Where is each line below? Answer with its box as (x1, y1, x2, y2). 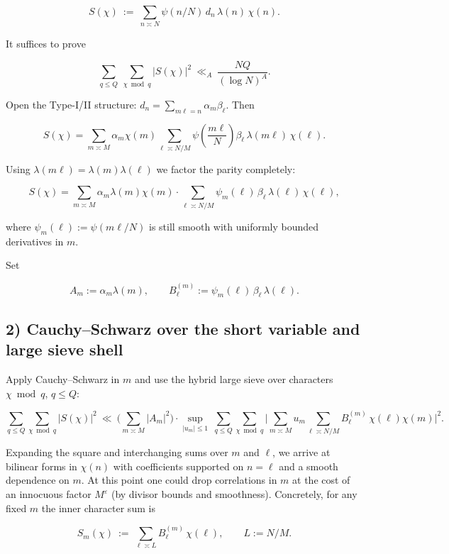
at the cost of (292, 472, 350, 487)
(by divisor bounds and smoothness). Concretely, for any (111, 487, 357, 502)
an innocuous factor (6, 487, 92, 502)
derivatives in (6, 233, 64, 248)
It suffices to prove (6, 36, 86, 51)
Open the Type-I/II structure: (6, 96, 137, 111)
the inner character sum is (41, 500, 155, 515)
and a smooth (279, 458, 338, 473)
